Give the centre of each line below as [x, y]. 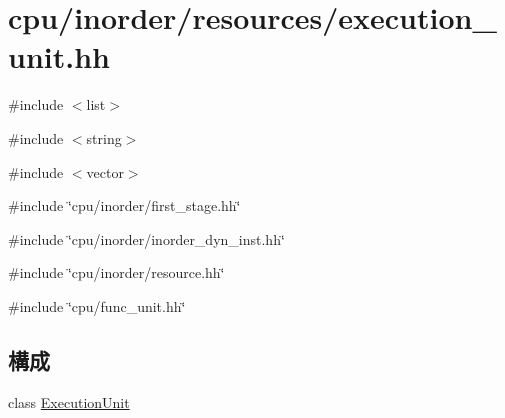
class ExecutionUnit [69, 401]
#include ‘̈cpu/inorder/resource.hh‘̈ [116, 272]
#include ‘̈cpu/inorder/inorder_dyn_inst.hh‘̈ [146, 238]
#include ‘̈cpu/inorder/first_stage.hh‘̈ [124, 205]
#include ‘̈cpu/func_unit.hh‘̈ [97, 305]
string [104, 137]
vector [105, 171]
